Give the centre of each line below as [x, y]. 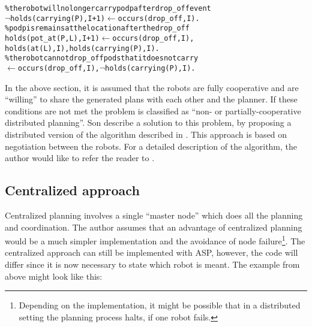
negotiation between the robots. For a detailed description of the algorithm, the [151, 146]
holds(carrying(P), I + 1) [58, 18]
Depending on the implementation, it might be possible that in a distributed [160, 305]
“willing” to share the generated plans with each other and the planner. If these [151, 99]
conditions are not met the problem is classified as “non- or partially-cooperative [153, 110]
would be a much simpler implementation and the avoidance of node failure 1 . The [155, 240]
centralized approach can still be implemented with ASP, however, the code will [151, 252]
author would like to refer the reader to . [80, 158]
